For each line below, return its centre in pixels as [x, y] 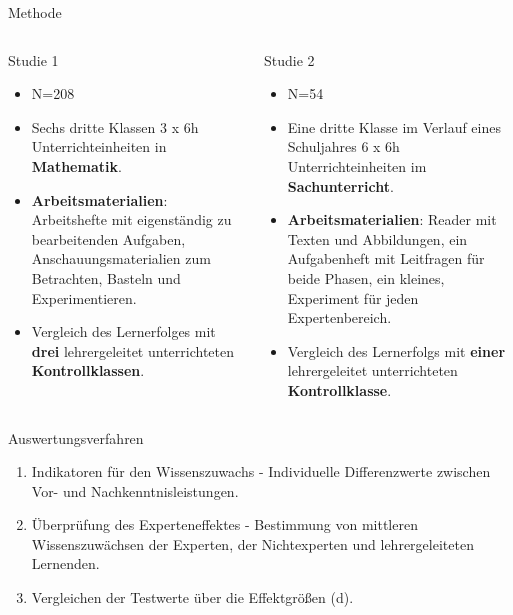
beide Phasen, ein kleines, [366, 277]
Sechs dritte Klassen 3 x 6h [115, 126]
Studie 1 [33, 59]
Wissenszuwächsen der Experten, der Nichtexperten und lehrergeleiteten [252, 543]
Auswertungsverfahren [76, 437]
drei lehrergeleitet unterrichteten [132, 350]
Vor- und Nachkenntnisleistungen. [135, 490]
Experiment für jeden [353, 297]
